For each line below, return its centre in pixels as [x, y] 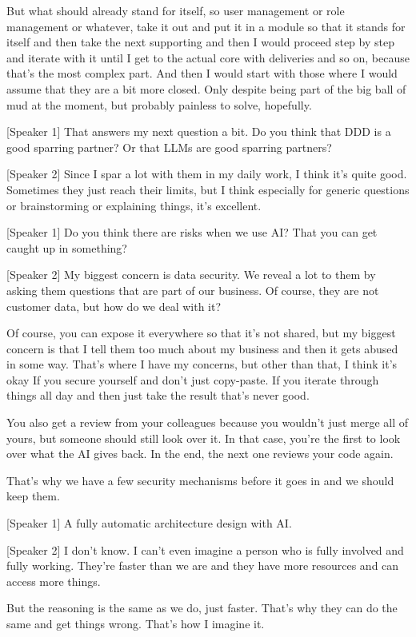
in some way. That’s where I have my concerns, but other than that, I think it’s [202, 364]
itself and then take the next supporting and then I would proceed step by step [200, 42]
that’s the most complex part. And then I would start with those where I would [202, 73]
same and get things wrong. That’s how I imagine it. [136, 623]
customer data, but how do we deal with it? [114, 306]
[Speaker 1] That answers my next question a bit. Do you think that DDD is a [199, 131]
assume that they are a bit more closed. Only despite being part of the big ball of [206, 88]
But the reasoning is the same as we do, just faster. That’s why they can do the [202, 608]
